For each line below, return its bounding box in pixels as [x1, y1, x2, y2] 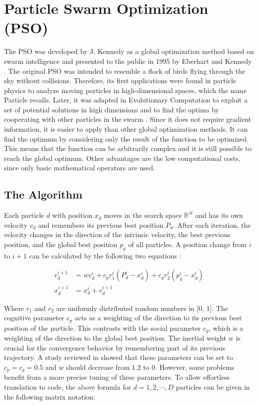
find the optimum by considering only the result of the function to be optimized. [4, 133, 249, 144]
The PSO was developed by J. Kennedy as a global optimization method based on [4, 46, 254, 56]
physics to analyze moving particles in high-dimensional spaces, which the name [4, 85, 247, 95]
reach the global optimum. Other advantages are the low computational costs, [4, 152, 241, 163]
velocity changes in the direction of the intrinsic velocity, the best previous [4, 229, 231, 240]
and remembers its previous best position [38, 219, 164, 230]
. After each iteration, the [173, 219, 251, 230]
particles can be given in [176, 382, 250, 392]
